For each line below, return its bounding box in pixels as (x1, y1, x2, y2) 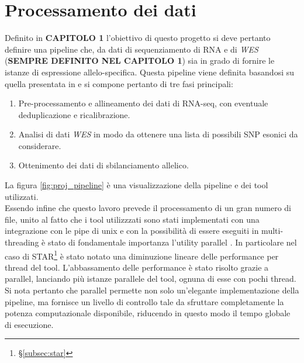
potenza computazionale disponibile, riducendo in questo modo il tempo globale (5, 307, 291, 319)
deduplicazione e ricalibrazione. (18, 108, 130, 120)
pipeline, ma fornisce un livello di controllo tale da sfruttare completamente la (5, 295, 284, 307)
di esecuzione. (5, 318, 54, 330)
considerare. (18, 139, 61, 151)
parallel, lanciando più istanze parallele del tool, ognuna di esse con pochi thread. (5, 272, 296, 285)
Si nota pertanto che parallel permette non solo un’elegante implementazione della (5, 284, 299, 296)
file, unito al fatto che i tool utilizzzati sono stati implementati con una (5, 213, 260, 225)
